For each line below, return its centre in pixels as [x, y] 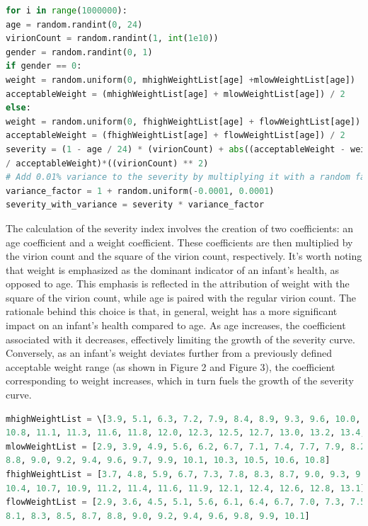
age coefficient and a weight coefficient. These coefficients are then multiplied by [179, 242]
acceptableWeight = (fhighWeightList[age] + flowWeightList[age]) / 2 [176, 136]
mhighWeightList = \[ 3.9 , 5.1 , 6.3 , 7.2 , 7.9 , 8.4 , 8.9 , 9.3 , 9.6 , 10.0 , [183, 419]
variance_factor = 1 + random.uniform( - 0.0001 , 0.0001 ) [140, 191]
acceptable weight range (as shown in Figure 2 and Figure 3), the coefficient [171, 366]
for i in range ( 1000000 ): [67, 11]
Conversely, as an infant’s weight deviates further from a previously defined [169, 353]
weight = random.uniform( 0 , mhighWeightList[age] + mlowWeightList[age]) [181, 80]
